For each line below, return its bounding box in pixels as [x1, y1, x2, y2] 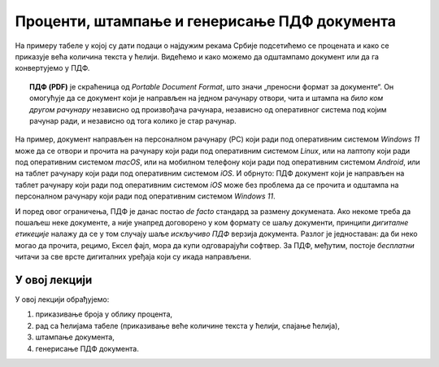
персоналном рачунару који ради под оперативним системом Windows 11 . [15, 191, 276, 201]
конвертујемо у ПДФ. [15, 63, 90, 73]
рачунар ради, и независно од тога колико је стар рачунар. [29, 116, 237, 125]
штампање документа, [35, 332, 115, 342]
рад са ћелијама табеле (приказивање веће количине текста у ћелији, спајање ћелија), [35, 321, 341, 330]
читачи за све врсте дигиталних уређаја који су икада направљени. [15, 252, 251, 262]
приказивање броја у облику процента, [35, 309, 173, 319]
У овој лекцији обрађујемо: [15, 295, 110, 304]
